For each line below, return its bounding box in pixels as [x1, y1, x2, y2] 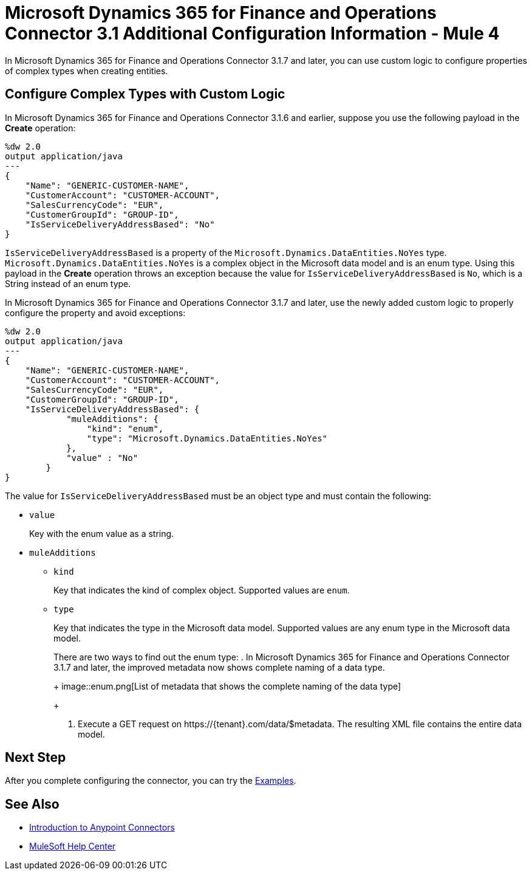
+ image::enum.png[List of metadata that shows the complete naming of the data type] [53, 680, 401, 691]
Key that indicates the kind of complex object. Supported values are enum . [53, 584, 350, 595]
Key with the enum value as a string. [29, 528, 174, 539]
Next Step [5, 750, 66, 766]
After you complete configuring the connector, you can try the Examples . [5, 775, 296, 786]
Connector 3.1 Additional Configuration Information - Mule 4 [5, 23, 500, 44]
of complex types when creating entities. [5, 65, 168, 76]
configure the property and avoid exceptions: [5, 307, 186, 318]
